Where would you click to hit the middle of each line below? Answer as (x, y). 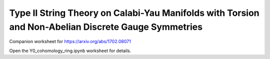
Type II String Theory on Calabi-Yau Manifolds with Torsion (134, 13)
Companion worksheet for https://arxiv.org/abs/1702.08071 (70, 42)
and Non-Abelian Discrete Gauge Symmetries (106, 27)
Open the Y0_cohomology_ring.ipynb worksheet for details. (70, 51)
